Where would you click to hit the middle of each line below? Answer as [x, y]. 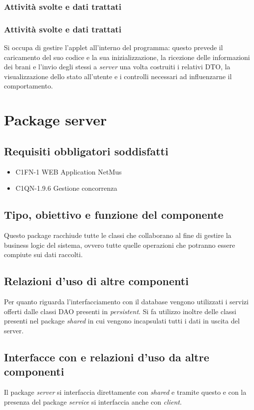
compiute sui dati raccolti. [43, 254]
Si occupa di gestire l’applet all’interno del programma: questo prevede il [113, 47]
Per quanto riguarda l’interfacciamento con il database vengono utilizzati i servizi [126, 301]
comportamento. [28, 86]
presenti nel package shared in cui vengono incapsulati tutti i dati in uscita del [122, 321]
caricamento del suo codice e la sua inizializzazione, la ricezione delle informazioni [127, 57]
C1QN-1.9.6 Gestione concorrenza [66, 188]
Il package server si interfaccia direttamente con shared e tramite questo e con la [125, 392]
